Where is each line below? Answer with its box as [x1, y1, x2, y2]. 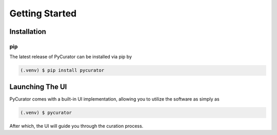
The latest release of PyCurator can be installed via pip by [9, 54, 132, 60]
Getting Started [9, 8, 77, 19]
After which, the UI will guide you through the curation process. [9, 123, 144, 129]
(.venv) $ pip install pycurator [20, 67, 105, 73]
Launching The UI [9, 82, 67, 91]
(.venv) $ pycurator [20, 109, 72, 115]
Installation [9, 27, 46, 36]
